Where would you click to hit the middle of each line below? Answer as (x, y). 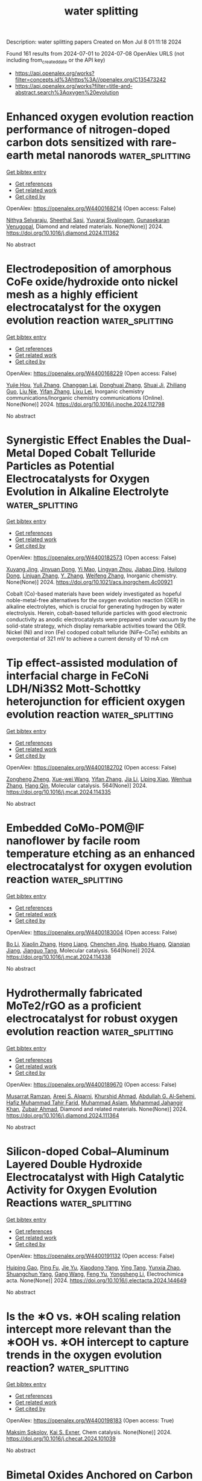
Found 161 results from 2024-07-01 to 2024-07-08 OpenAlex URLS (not (95, 54)
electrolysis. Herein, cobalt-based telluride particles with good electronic (97, 613)
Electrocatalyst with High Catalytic (96, 1177)
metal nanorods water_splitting (113, 156)
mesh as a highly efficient (72, 295)
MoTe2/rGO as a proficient (74, 1005)
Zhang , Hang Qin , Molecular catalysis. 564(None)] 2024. (77, 785)
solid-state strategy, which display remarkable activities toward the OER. (96, 626)
